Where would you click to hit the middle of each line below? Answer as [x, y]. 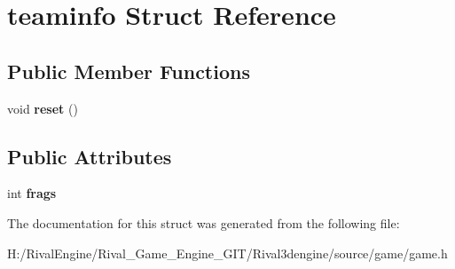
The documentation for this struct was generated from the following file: [204, 222]
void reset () [43, 108]
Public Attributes [90, 156]
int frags [32, 193]
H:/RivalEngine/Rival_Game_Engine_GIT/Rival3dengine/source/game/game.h [227, 253]
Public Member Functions [129, 71]
